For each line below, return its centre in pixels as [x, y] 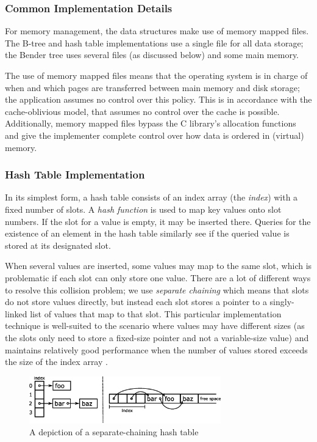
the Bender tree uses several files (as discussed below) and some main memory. [152, 55]
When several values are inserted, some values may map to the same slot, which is [158, 266]
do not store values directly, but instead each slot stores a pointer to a [136, 302]
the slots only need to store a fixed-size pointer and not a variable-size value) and [157, 337]
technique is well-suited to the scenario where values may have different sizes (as [155, 326]
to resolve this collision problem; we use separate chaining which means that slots [157, 289]
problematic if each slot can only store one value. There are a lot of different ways [158, 277]
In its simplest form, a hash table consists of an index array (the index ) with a [151, 197]
